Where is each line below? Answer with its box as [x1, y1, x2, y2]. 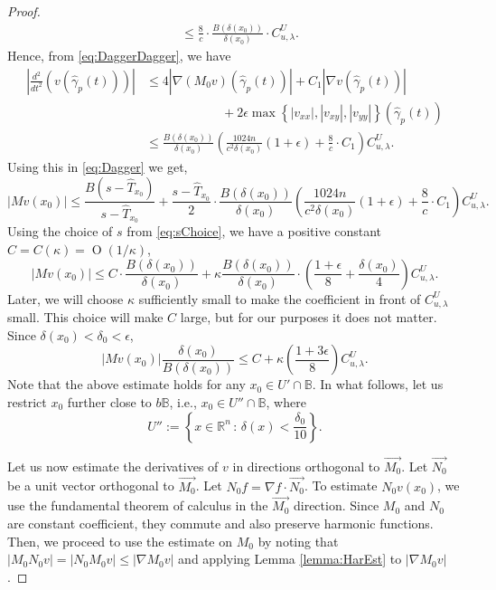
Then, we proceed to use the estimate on [7, 531, 233, 550]
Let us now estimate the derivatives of [7, 456, 219, 475]
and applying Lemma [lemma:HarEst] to [178, 549, 402, 568]
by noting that [257, 531, 339, 550]
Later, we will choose [7, 289, 124, 308]
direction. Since [293, 496, 379, 515]
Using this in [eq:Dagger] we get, [7, 157, 188, 176]
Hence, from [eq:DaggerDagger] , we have [7, 46, 231, 65]
